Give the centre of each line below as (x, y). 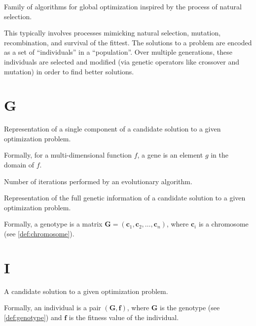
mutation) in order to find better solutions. (69, 71)
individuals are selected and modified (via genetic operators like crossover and (122, 61)
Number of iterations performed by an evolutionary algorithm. (98, 181)
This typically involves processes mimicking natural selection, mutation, (112, 33)
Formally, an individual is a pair (53, 308)
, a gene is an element (170, 155)
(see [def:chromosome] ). (39, 234)
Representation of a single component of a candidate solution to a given (112, 129)
